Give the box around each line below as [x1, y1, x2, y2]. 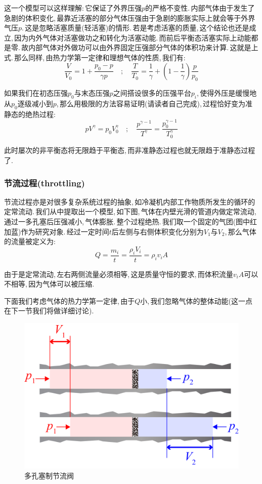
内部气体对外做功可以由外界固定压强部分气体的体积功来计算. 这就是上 [28, 42, 258, 53]
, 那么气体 [225, 226, 256, 236]
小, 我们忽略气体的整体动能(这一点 [140, 295, 252, 306]
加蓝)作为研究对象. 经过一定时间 [4, 226, 109, 236]
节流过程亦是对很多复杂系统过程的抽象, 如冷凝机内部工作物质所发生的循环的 [4, 196, 255, 207]
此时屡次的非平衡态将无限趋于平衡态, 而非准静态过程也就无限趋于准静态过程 [4, 145, 255, 155]
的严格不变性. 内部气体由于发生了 [145, 3, 255, 13]
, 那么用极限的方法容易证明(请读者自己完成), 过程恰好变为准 [56, 98, 253, 108]
